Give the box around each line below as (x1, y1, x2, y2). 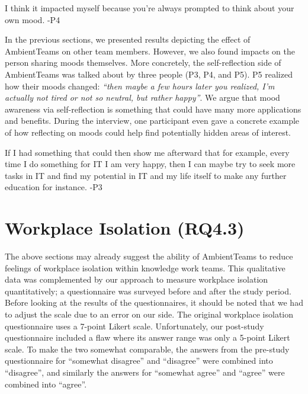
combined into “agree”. (5, 377, 87, 390)
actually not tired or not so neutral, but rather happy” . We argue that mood (5, 91, 280, 104)
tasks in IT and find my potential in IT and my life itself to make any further (5, 169, 287, 181)
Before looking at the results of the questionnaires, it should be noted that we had (5, 296, 303, 309)
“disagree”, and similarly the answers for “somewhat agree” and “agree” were (5, 366, 285, 378)
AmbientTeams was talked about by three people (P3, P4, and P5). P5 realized (5, 68, 293, 80)
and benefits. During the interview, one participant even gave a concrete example (5, 114, 300, 127)
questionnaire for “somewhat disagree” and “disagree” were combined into (5, 354, 273, 367)
